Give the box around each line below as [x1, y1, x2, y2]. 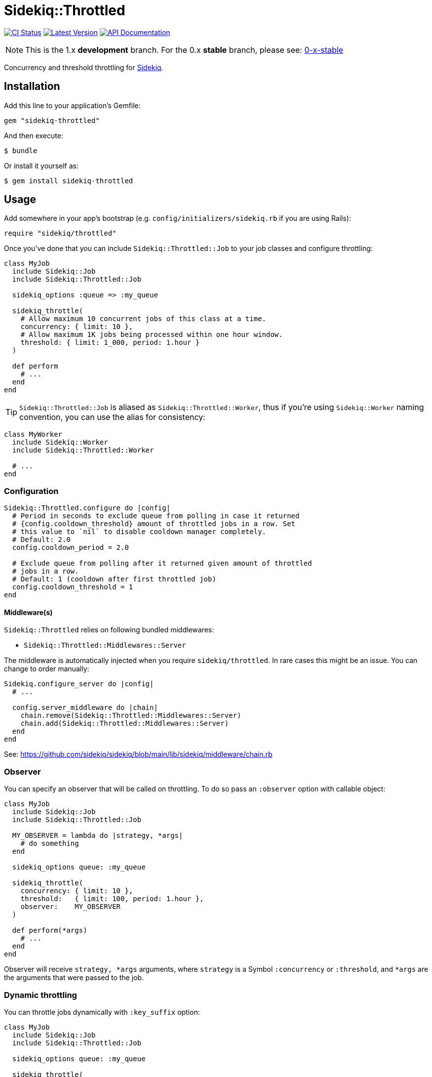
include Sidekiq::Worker [12, 438, 108, 447]
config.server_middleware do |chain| [12, 704, 158, 712]
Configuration [4, 486, 59, 496]
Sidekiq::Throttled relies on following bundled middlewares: [4, 625, 214, 634]
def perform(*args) [12, 926, 87, 935]
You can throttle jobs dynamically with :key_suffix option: [4, 1007, 200, 1016]
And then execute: [4, 131, 63, 140]
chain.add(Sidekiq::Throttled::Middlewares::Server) [20, 719, 229, 728]
